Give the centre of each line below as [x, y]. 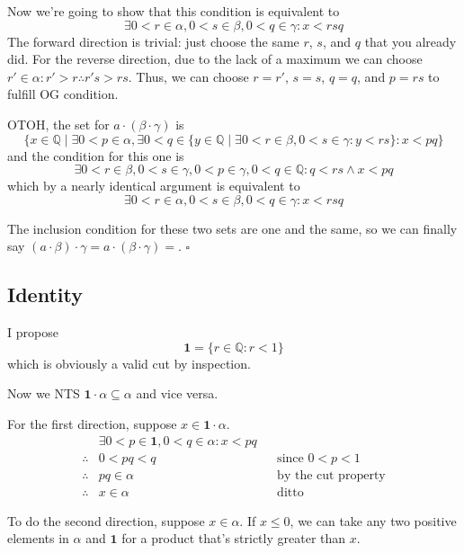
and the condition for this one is [96, 155]
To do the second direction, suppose [106, 520]
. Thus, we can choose [188, 76]
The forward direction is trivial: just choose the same [153, 41]
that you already [410, 41]
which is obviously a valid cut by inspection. [129, 363]
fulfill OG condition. [63, 94]
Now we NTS [44, 393]
